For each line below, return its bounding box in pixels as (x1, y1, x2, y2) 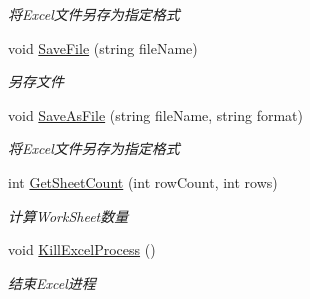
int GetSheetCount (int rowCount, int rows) (8, 171, 278, 192)
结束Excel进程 (8, 272, 96, 293)
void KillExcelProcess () (8, 239, 156, 260)
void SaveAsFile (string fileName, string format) (8, 104, 303, 125)
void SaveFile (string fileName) (8, 37, 198, 58)
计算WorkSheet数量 (8, 205, 129, 226)
